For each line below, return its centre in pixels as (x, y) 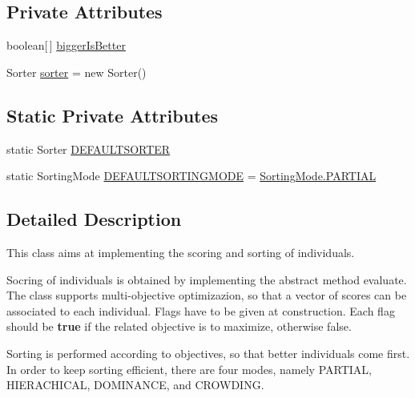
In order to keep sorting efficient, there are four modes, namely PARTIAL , (189, 369)
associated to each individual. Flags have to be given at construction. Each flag (201, 310)
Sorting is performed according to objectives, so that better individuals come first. (208, 353)
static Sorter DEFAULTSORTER (89, 149)
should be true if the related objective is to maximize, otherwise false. (179, 326)
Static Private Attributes (113, 115)
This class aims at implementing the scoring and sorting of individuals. (181, 252)
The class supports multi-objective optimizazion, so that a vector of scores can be (207, 295)
